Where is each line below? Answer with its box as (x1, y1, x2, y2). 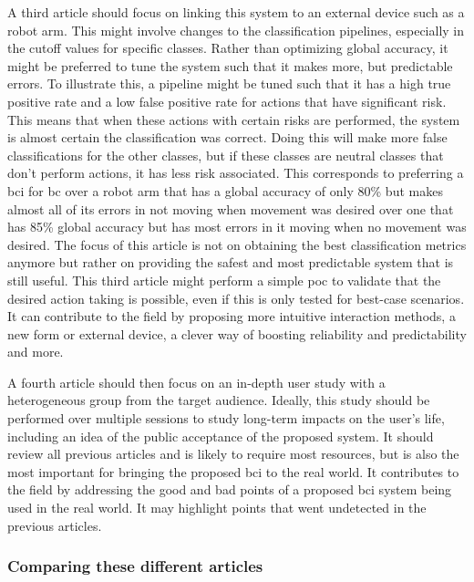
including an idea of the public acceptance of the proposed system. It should (7, 426, 434, 445)
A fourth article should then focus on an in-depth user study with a (7, 372, 386, 391)
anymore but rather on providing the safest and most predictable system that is (7, 253, 454, 272)
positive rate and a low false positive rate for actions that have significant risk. (7, 91, 447, 110)
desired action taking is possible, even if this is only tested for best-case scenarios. (7, 288, 465, 307)
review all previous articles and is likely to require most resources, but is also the (7, 444, 459, 463)
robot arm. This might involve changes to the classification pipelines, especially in (7, 20, 465, 39)
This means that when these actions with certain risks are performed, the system (7, 109, 460, 129)
